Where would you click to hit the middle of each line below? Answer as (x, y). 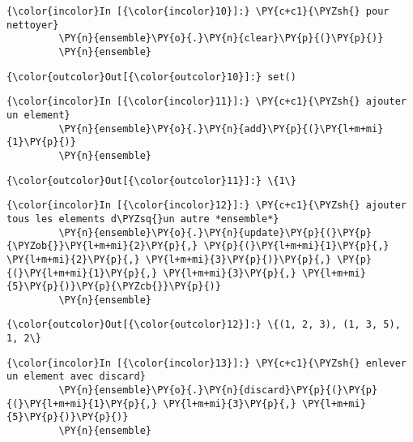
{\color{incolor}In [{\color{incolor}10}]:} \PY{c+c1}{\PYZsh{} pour (198, 11)
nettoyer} (33, 25)
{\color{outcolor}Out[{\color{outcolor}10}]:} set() (151, 77)
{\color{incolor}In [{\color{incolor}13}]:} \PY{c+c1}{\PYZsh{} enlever (206, 363)
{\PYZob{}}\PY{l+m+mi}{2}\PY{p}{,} (102, 246)
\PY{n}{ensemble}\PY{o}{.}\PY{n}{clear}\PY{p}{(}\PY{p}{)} (221, 39)
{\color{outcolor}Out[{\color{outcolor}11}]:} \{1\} (151, 180)
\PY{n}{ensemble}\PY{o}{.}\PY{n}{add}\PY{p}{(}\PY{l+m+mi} (221, 129)
